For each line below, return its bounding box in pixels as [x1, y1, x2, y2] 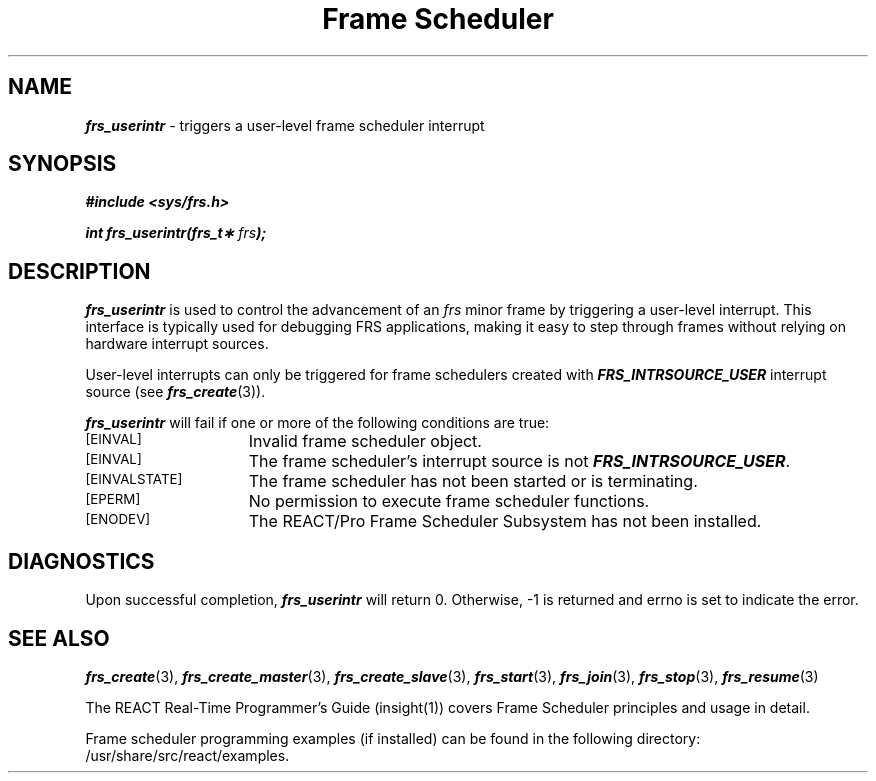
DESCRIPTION [8, 258, 151, 284]
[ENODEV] [85, 511, 151, 528]
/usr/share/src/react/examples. [85, 746, 290, 764]
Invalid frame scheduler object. [248, 431, 482, 452]
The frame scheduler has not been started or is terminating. [248, 471, 698, 492]
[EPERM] [85, 491, 141, 508]
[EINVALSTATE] [85, 471, 183, 488]
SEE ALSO [8, 625, 110, 651]
